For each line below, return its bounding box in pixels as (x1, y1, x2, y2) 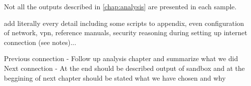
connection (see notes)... (4, 37, 77, 47)
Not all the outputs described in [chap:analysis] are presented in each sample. (4, 1, 237, 11)
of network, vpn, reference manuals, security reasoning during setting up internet (4, 27, 248, 38)
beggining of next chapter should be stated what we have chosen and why (4, 72, 226, 83)
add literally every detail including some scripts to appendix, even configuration (4, 18, 244, 28)
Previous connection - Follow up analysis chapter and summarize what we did (4, 53, 238, 64)
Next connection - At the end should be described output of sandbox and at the (4, 63, 245, 73)
